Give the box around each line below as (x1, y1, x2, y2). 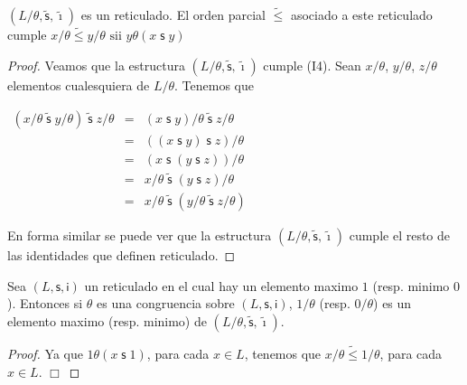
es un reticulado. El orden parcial (80, 5, 266, 24)
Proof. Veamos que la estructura (7, 56, 185, 75)
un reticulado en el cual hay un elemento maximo (84, 276, 359, 295)
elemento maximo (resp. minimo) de (7, 311, 207, 330)
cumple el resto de (349, 226, 451, 244)
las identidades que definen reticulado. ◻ (7, 246, 236, 264)
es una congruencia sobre (97, 294, 235, 313)
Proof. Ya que (7, 344, 83, 362)
